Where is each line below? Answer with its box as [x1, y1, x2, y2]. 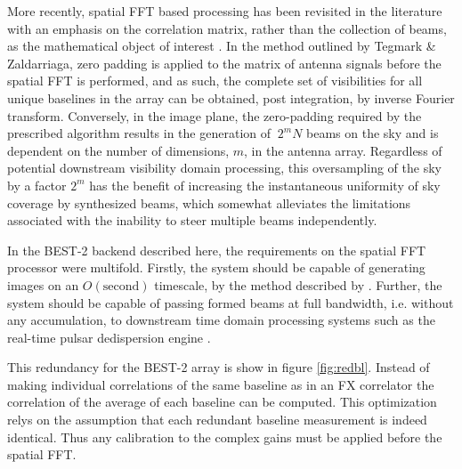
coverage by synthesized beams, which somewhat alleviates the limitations [7, 193, 411, 212]
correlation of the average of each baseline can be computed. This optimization [7, 392, 437, 411]
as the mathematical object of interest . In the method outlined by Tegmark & [7, 36, 436, 55]
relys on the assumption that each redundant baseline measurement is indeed [7, 410, 427, 429]
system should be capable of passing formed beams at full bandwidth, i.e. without [7, 293, 454, 311]
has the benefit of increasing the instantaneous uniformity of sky [89, 175, 441, 194]
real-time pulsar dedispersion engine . [7, 327, 211, 346]
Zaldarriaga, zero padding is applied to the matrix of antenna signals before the [7, 53, 442, 72]
